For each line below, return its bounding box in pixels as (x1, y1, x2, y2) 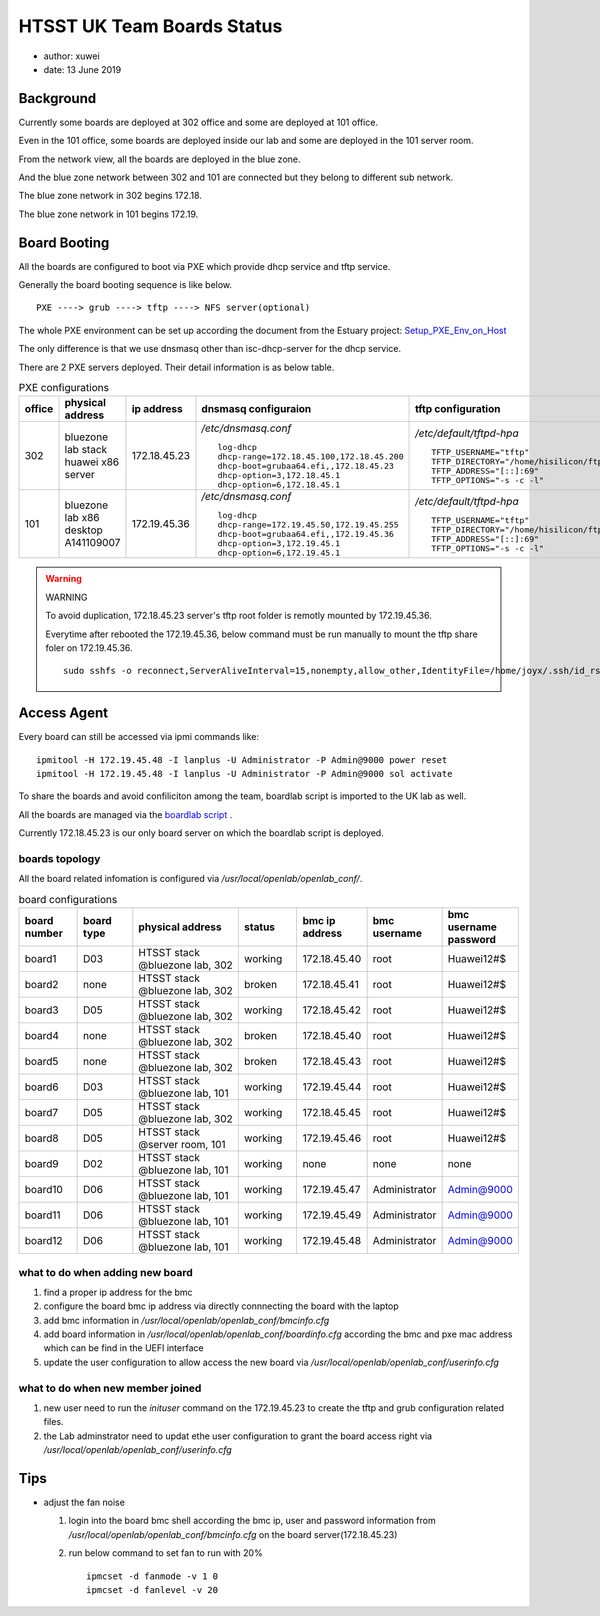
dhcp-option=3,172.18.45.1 (217, 470, 340, 481)
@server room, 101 (138, 1138, 226, 1152)
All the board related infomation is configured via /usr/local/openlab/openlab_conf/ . (18, 873, 363, 885)
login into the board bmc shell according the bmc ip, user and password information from (68, 1515, 436, 1527)
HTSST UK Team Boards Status (18, 15, 283, 37)
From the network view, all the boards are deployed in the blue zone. (18, 153, 301, 165)
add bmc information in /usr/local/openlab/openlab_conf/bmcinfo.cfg (43, 1314, 330, 1326)
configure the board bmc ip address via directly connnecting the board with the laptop (43, 1300, 399, 1312)
